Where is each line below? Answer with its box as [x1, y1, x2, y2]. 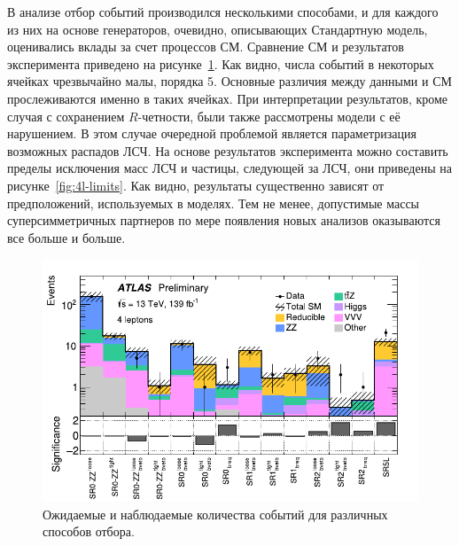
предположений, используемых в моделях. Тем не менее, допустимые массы [7, 193, 420, 212]
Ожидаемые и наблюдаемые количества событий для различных [43, 504, 388, 523]
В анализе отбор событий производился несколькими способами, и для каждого [7, 3, 439, 20]
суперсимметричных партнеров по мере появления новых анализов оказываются [7, 211, 440, 230]
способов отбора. [43, 522, 135, 541]
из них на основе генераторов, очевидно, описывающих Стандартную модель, [7, 19, 428, 38]
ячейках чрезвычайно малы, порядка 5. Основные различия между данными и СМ [7, 72, 452, 90]
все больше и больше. [7, 228, 126, 246]
